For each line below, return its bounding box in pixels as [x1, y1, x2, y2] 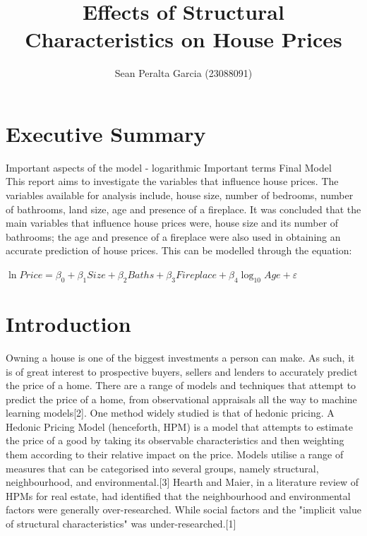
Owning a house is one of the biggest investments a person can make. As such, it [6, 350, 355, 364]
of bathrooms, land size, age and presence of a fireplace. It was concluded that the [6, 201, 361, 216]
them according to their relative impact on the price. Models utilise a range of [6, 447, 344, 462]
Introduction [6, 309, 131, 338]
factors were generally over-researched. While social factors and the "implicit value [6, 502, 361, 517]
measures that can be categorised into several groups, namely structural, [6, 460, 319, 475]
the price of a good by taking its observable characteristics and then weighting [6, 433, 344, 448]
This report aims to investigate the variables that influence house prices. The [6, 174, 339, 189]
